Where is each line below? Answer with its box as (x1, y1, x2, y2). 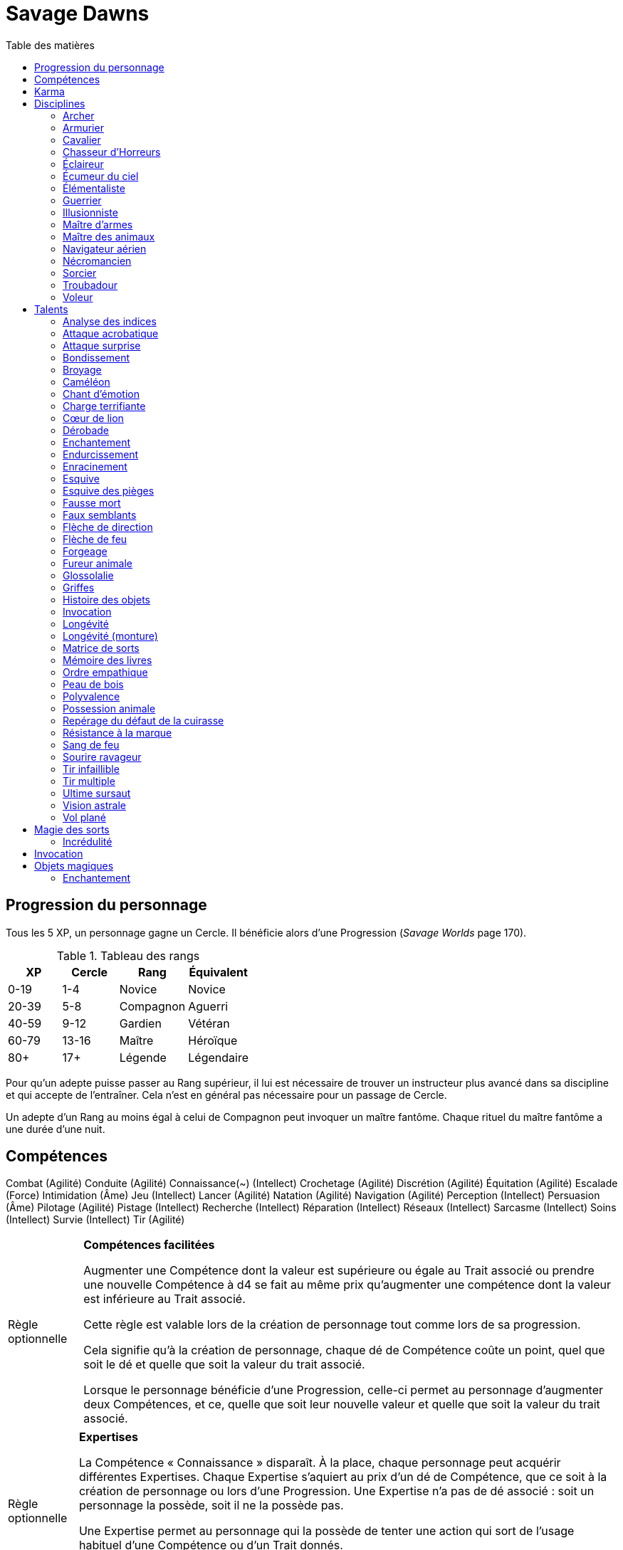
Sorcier (63, 266, 97, 279)
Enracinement (63, 460, 127, 473)
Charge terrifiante (63, 399, 146, 412)
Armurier (63, 121, 104, 134)
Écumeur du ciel (63, 169, 139, 182)
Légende (119, 1050, 167, 1065)
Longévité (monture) (63, 629, 158, 642)
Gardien (119, 1016, 162, 1030)
